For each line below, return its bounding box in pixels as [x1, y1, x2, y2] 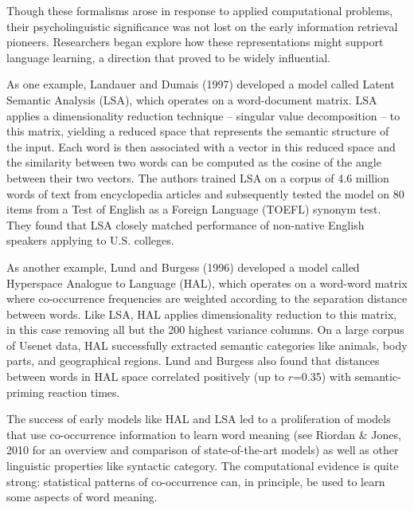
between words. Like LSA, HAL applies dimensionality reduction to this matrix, [6, 305, 397, 322]
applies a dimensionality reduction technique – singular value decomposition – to [6, 107, 400, 124]
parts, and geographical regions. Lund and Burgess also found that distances [6, 352, 380, 369]
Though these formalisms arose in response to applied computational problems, [6, 2, 393, 18]
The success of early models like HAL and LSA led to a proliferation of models [6, 410, 391, 427]
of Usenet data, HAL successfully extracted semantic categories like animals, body [6, 336, 408, 353]
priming [6, 383, 45, 400]
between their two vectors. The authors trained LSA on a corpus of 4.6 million [6, 169, 389, 186]
